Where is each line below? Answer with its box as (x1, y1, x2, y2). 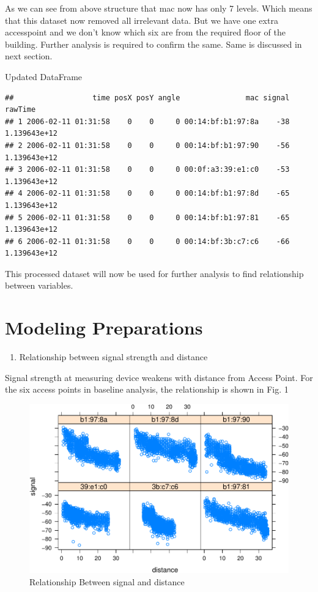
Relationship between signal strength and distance (19, 350, 208, 363)
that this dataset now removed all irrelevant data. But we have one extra (5, 13, 278, 26)
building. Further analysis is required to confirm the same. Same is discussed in (5, 37, 302, 50)
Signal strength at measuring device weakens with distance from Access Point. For (5, 371, 313, 383)
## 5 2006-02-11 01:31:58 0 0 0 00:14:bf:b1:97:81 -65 (5, 213, 290, 222)
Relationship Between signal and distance (29, 575, 185, 588)
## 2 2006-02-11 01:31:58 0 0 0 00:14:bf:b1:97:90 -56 (5, 141, 290, 150)
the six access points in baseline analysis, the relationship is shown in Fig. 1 (5, 383, 289, 396)
